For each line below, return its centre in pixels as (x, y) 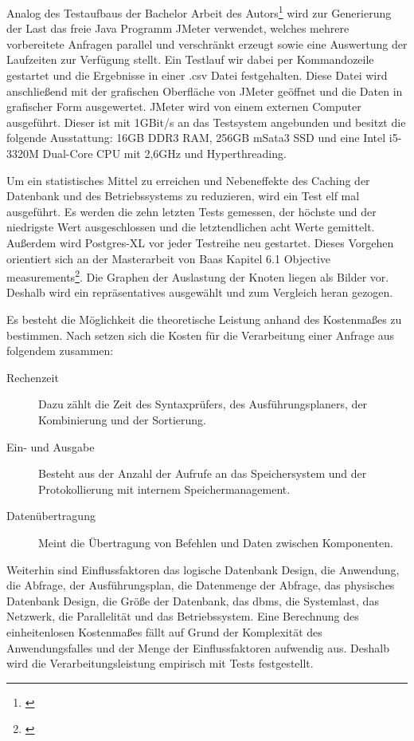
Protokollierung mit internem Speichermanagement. (164, 489)
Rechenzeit (33, 377)
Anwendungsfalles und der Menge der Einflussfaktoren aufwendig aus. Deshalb (198, 647)
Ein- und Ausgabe (51, 446)
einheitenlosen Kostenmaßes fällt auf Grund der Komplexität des (164, 631)
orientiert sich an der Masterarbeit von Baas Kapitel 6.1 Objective (169, 258)
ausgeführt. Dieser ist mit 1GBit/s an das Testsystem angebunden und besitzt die (206, 122)
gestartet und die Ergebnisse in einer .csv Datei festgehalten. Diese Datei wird (197, 75)
